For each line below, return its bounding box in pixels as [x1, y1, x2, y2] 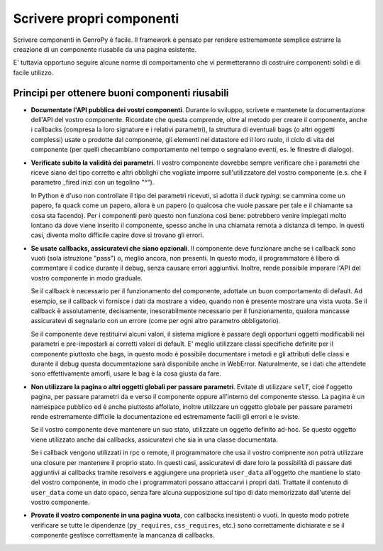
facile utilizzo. [13, 68, 54, 77]
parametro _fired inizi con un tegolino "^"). [30, 178, 155, 187]
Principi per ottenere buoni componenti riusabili [13, 87, 229, 99]
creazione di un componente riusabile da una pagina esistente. [13, 45, 197, 53]
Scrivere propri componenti [13, 11, 179, 26]
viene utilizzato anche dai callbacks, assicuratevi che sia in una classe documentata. [30, 435, 278, 444]
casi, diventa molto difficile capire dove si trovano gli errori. [30, 231, 204, 239]
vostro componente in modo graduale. [30, 273, 143, 282]
